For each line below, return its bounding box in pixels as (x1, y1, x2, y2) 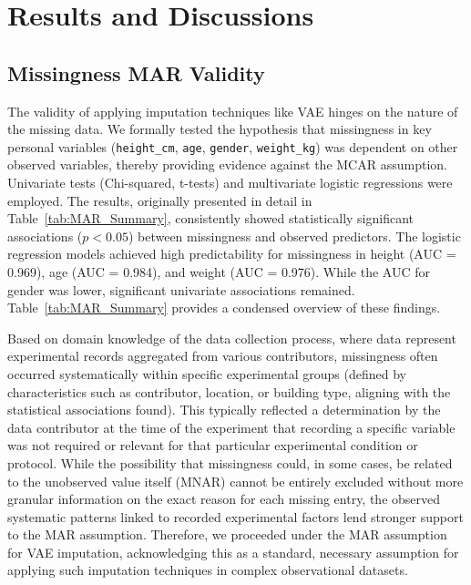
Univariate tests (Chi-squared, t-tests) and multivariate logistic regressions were (7, 173, 453, 192)
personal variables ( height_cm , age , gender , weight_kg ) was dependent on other (7, 137, 458, 156)
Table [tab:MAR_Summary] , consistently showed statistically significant (7, 209, 415, 228)
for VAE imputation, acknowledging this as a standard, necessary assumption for (7, 542, 459, 561)
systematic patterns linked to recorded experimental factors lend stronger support (7, 507, 464, 526)
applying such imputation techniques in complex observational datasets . (7, 560, 408, 580)
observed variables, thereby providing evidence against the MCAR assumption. (7, 155, 447, 174)
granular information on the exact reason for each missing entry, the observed (7, 489, 441, 508)
